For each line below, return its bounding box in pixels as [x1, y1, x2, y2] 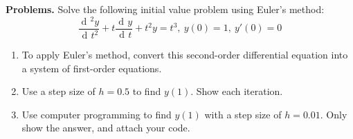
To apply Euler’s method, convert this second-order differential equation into [21, 47, 348, 62]
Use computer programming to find [21, 107, 172, 121]
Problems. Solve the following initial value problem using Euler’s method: [6, 2, 325, 16]
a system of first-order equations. [21, 61, 162, 75]
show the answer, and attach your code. [21, 120, 190, 135]
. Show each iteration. [190, 84, 283, 98]
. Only [320, 107, 347, 121]
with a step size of [204, 107, 282, 121]
